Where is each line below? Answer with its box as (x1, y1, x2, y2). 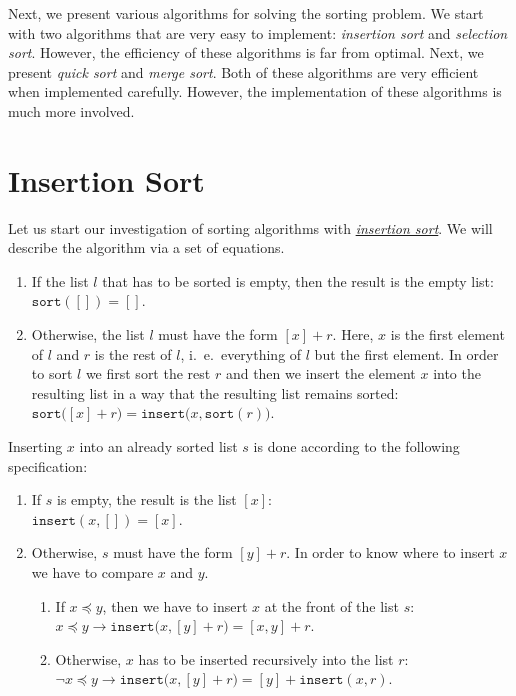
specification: (8, 455, 88, 476)
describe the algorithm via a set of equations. (8, 237, 285, 258)
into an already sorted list (79, 436, 238, 457)
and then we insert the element (225, 363, 416, 384)
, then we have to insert (102, 595, 248, 616)
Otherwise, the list (31, 324, 145, 345)
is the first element (390, 324, 505, 345)
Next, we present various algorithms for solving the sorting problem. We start (8, 3, 484, 23)
